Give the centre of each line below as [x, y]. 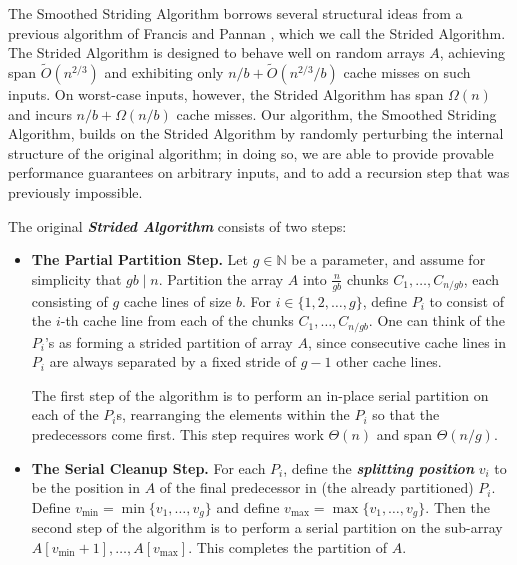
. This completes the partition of [288, 546]
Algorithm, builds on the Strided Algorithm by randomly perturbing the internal [256, 133]
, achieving [472, 52]
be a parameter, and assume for [388, 259]
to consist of [466, 300]
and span [404, 434]
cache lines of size [177, 300]
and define [248, 506]
